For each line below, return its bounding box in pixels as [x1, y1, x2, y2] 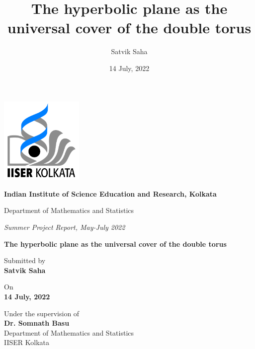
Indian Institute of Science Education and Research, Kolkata [4, 188, 217, 199]
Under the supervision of [4, 308, 80, 318]
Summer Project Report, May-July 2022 [4, 222, 125, 232]
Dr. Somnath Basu [4, 318, 70, 328]
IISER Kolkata [4, 337, 50, 348]
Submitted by [4, 255, 46, 266]
